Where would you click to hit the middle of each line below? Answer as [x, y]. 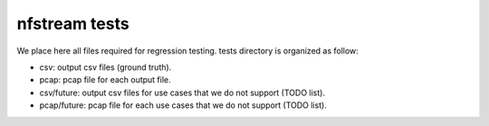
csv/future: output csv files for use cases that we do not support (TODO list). [182, 92]
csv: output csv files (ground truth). [105, 67]
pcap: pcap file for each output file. [105, 80]
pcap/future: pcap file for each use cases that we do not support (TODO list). [183, 105]
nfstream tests [73, 24]
